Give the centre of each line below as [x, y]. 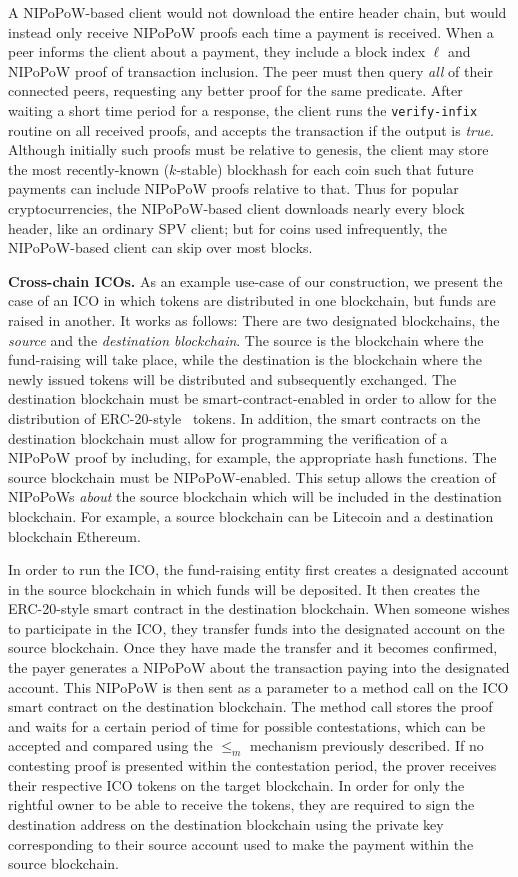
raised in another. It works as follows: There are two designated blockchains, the [254, 319]
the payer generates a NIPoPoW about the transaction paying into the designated [259, 667]
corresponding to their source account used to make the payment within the [241, 843]
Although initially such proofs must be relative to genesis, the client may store [248, 149]
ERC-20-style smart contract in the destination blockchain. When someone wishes [259, 608]
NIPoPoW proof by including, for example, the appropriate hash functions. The [252, 457]
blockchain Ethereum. [74, 535]
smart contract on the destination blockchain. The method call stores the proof [250, 706]
